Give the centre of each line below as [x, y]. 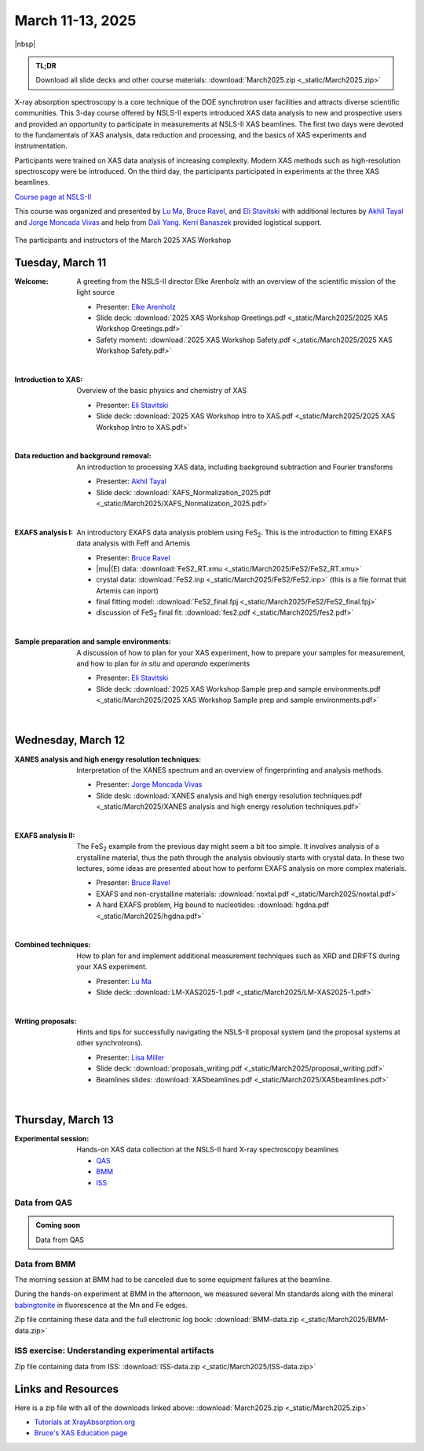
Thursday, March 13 [64, 1120]
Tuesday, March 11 [60, 262]
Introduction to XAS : [49, 380]
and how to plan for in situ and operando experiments [163, 663]
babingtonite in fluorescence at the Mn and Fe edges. [101, 1305]
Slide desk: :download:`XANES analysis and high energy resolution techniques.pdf [229, 795]
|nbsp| [25, 44]
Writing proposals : [46, 1021]
